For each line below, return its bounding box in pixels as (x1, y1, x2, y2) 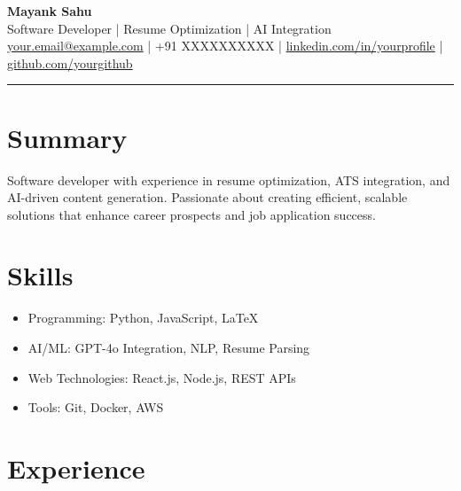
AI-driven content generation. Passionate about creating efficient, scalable (7, 188, 408, 207)
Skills (7, 257, 74, 293)
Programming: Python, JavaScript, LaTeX (27, 308, 259, 327)
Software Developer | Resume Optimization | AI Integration (7, 19, 332, 37)
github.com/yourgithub (7, 53, 133, 72)
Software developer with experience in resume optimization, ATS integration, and (7, 170, 450, 189)
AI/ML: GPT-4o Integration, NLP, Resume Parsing (27, 339, 310, 356)
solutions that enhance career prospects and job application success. (7, 205, 376, 223)
